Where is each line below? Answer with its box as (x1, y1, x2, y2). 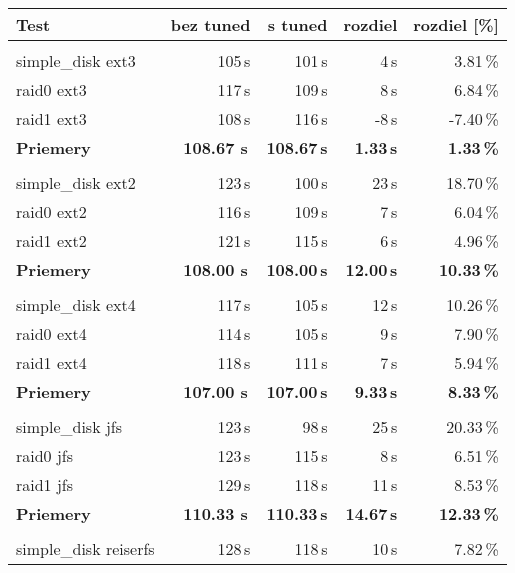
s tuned (267, 13, 328, 36)
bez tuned (170, 13, 251, 36)
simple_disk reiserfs (16, 537, 155, 560)
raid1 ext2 (16, 229, 87, 252)
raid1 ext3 (16, 107, 87, 130)
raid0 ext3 (16, 78, 87, 101)
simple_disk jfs (16, 415, 123, 438)
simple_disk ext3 (16, 49, 136, 72)
